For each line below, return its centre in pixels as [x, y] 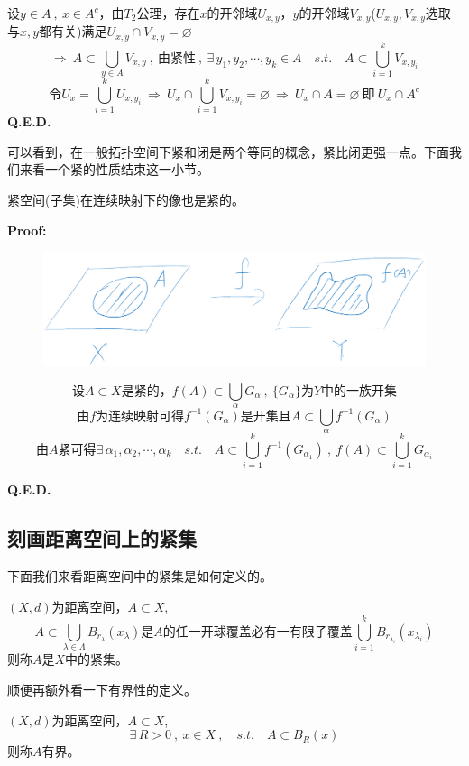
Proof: [27, 230]
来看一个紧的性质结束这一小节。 [114, 169]
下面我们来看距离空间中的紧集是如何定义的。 [140, 576]
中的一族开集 [359, 391]
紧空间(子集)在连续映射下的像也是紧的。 [126, 199]
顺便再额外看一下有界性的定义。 [102, 689]
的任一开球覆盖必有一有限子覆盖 [257, 633]
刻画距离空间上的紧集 [102, 538]
